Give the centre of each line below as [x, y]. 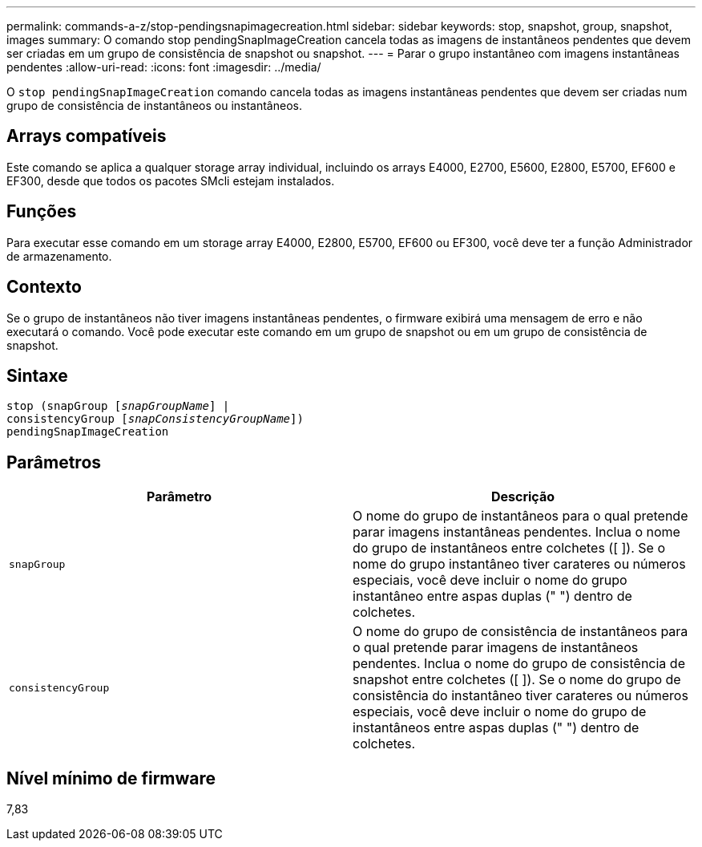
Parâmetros [54, 462]
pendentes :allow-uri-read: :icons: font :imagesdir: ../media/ [164, 67]
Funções [42, 212]
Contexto [44, 287]
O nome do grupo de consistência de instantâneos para [520, 632]
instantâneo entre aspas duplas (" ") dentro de [492, 596]
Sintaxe [37, 375]
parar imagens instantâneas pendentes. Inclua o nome [516, 532]
